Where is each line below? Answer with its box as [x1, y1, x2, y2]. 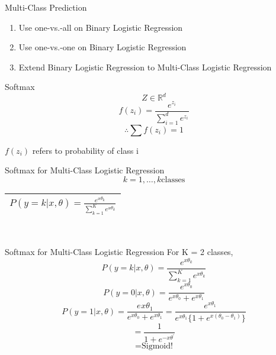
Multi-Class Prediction [5, 1, 87, 13]
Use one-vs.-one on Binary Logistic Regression [18, 41, 187, 53]
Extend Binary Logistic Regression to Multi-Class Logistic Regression [18, 60, 272, 73]
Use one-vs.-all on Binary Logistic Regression [18, 21, 183, 33]
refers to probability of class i [32, 144, 139, 156]
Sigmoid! [142, 342, 173, 351]
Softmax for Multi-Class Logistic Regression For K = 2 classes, [5, 246, 233, 258]
